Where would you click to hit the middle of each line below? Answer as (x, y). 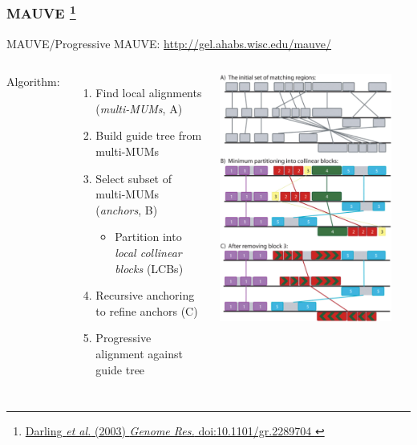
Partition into (148, 237)
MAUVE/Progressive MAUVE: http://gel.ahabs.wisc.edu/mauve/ (169, 43)
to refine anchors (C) (147, 310)
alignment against (139, 353)
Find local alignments (149, 93)
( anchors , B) (127, 209)
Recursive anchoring (145, 295)
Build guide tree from (149, 135)
